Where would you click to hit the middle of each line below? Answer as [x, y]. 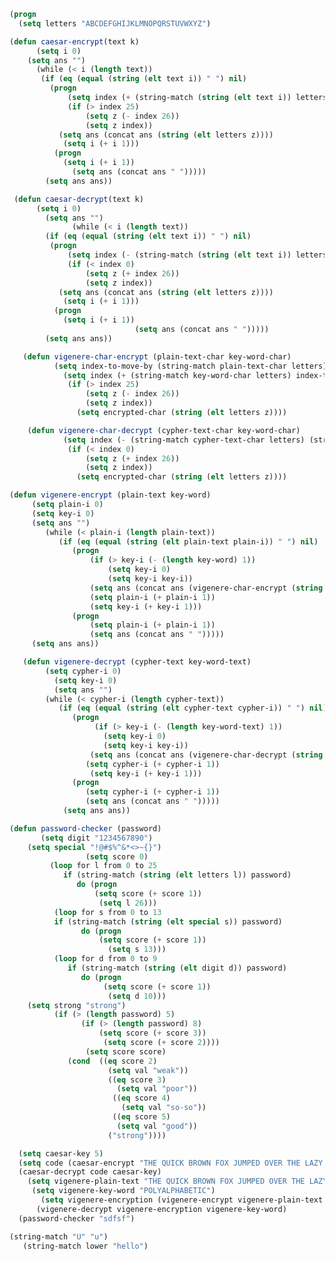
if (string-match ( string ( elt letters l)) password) [177, 875]
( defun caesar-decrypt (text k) [78, 199]
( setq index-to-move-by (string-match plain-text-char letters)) [192, 366]
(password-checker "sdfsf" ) [77, 1218]
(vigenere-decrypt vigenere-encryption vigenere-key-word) [161, 1209]
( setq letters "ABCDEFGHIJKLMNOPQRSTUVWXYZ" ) [115, 23]
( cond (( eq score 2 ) [112, 1061]
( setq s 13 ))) [137, 950]
